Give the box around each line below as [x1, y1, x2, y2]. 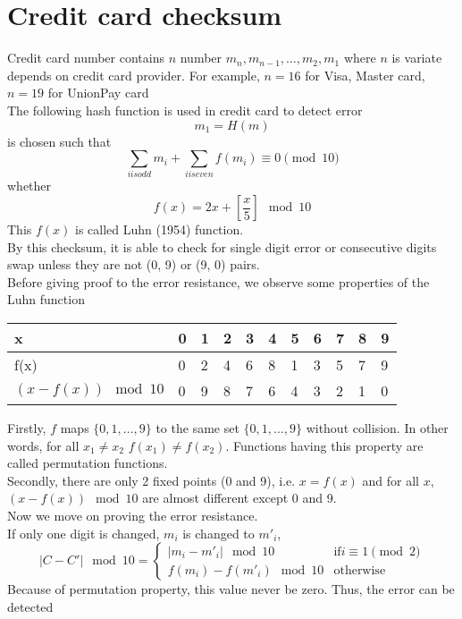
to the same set [155, 418, 239, 437]
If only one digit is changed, [7, 523, 160, 542]
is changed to [182, 523, 255, 542]
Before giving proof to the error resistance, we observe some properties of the [7, 272, 430, 291]
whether [7, 176, 52, 195]
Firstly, [7, 418, 46, 437]
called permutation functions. [7, 454, 168, 472]
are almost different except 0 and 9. [142, 488, 337, 507]
